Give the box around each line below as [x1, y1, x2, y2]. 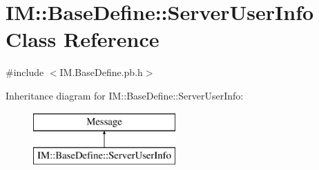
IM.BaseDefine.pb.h [59, 65, 143, 79]
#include [6, 65, 44, 79]
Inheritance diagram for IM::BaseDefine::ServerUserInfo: [6, 88, 244, 102]
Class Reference [6, 25, 159, 53]
